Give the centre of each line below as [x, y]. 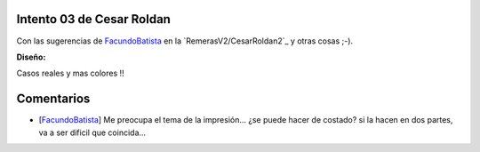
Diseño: [31, 57]
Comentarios [53, 99]
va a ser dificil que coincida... [92, 132]
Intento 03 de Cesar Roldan [93, 19]
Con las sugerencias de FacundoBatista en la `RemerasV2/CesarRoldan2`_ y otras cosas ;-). [185, 41]
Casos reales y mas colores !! [70, 73]
